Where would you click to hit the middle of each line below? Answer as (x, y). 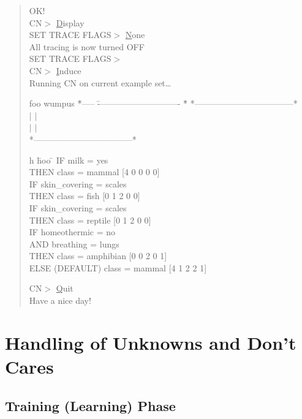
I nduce (69, 70)
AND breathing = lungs (74, 243)
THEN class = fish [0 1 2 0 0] (85, 196)
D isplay (70, 22)
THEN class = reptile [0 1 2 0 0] (90, 220)
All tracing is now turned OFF (87, 46)
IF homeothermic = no (72, 232)
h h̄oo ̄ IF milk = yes (69, 160)
